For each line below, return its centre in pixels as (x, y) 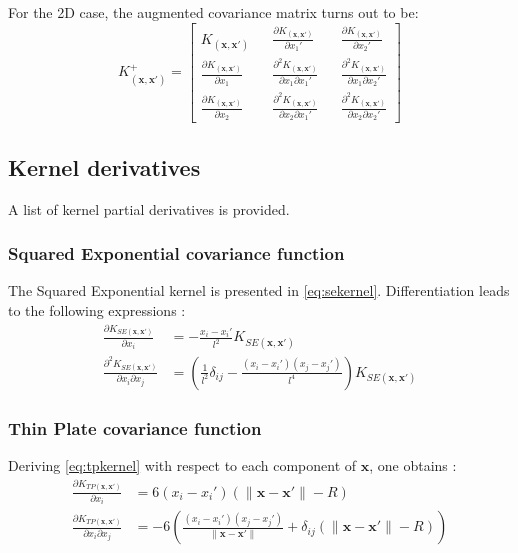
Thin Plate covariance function (135, 427)
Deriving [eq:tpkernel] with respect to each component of (182, 464)
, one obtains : (413, 464)
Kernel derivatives (104, 166)
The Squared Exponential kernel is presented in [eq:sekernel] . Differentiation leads (259, 290)
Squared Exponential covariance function (176, 253)
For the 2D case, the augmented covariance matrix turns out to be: (213, 12)
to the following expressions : (97, 309)
